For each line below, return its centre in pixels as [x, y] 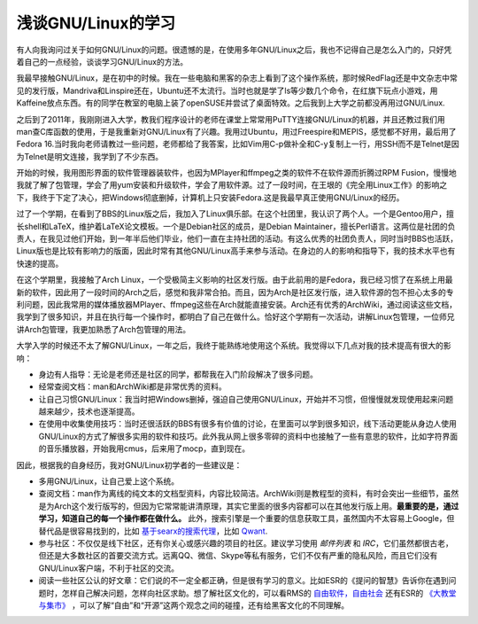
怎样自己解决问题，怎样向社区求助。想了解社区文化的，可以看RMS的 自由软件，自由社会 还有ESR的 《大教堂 [259, 593]
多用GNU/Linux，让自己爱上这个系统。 [109, 481]
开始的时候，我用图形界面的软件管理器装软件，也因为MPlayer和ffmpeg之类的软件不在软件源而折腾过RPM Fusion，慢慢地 [237, 173]
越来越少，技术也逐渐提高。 [89, 411]
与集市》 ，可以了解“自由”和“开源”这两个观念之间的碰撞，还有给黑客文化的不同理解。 [194, 605]
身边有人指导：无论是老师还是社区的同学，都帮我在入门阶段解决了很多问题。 [178, 374]
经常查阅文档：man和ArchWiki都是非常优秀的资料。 [132, 386]
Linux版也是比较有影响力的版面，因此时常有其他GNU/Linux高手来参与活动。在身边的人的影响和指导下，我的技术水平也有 [236, 251]
